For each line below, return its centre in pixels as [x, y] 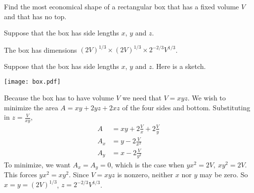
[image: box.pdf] [32, 82]
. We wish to [207, 98]
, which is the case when [148, 164]
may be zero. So [224, 175]
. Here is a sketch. [179, 66]
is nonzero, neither [145, 175]
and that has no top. [35, 16]
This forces [21, 175]
